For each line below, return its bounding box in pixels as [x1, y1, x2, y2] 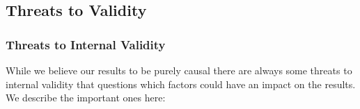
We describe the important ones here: [6, 90, 166, 105]
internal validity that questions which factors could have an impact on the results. [6, 76, 356, 91]
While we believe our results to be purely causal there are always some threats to [6, 63, 352, 77]
